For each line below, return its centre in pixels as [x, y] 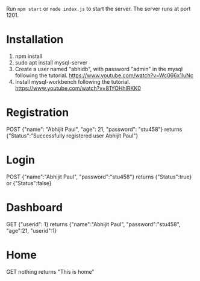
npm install [29, 56]
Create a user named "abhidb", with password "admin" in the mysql [98, 69]
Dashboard [35, 207]
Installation [35, 39]
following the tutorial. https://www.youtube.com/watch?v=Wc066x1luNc [104, 75]
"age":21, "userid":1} [32, 230]
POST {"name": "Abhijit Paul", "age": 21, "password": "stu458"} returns [94, 129]
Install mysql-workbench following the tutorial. [73, 81]
